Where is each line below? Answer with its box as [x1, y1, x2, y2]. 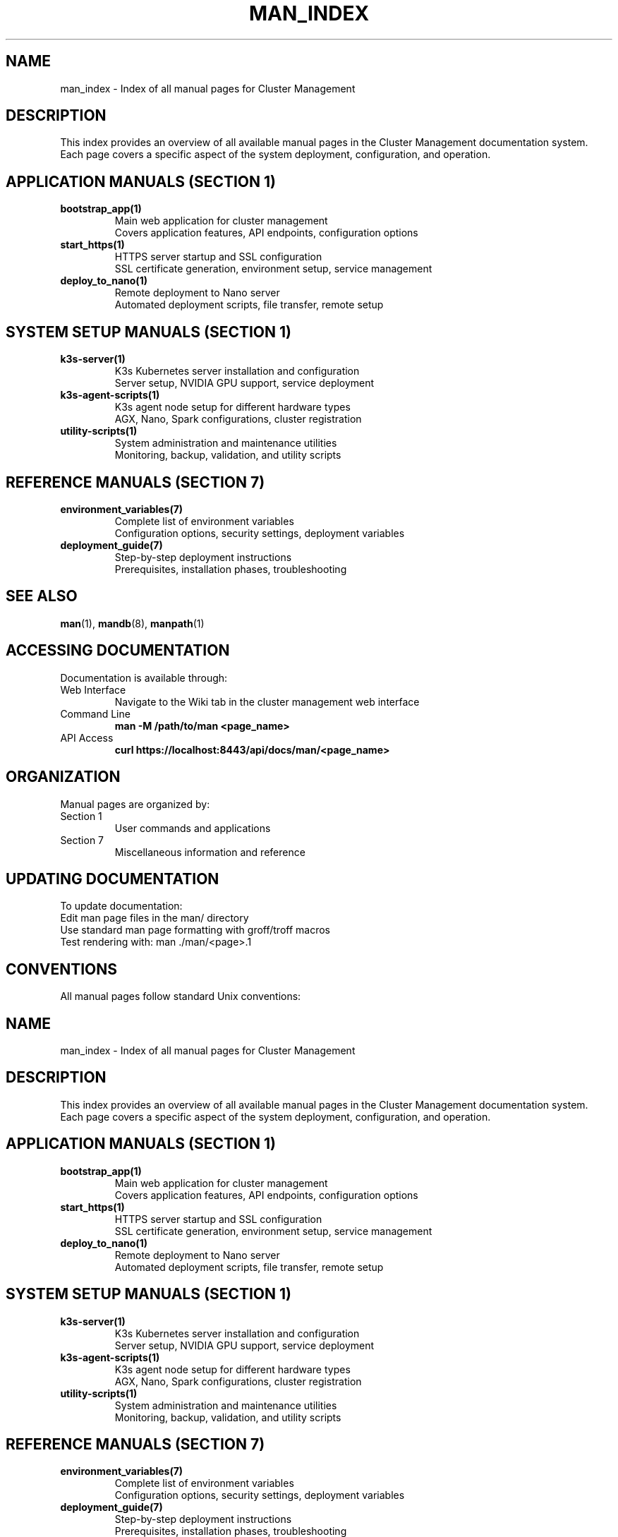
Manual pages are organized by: [60, 797, 210, 810]
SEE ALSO [6, 587, 78, 605]
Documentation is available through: [60, 671, 228, 684]
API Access [60, 731, 114, 744]
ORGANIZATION [6, 768, 121, 786]
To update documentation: [60, 900, 183, 912]
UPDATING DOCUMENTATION [6, 869, 219, 888]
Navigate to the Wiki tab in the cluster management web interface [114, 695, 420, 708]
